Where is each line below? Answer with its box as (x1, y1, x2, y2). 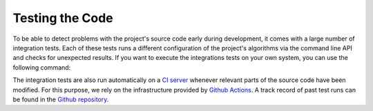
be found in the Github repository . (12, 95, 109, 103)
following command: (12, 63, 71, 72)
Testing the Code (12, 10, 113, 26)
